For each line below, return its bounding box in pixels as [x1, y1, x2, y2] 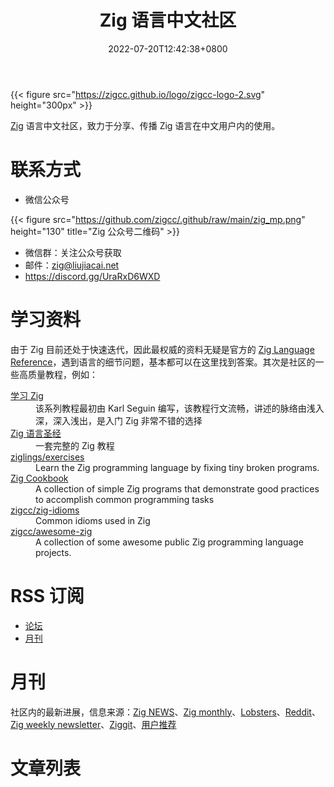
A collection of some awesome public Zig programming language [35, 536, 304, 548]
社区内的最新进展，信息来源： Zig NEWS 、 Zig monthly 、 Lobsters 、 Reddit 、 [10, 706, 321, 718]
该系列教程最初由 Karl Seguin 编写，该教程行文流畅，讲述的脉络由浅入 [35, 402, 325, 414]
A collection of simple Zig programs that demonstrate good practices [35, 482, 320, 495]
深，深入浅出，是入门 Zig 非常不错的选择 [35, 414, 203, 426]
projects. [35, 546, 72, 558]
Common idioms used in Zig [35, 514, 151, 526]
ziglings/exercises [10, 451, 85, 463]
